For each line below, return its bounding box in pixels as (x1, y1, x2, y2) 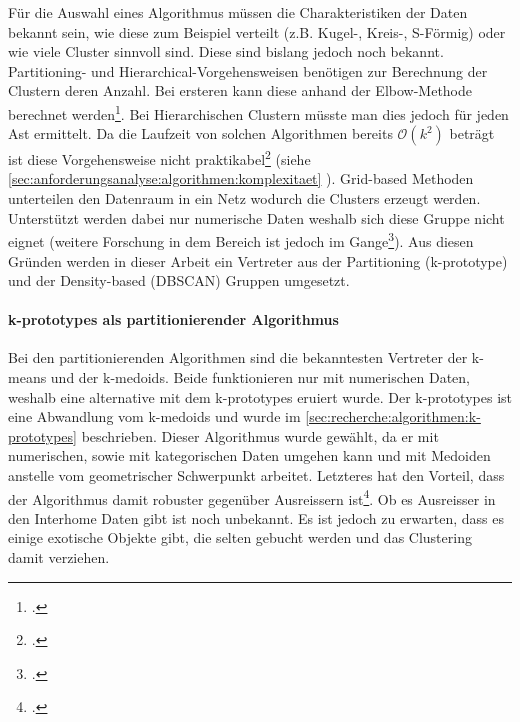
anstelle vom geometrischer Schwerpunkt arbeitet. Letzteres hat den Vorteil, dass (8, 465, 505, 486)
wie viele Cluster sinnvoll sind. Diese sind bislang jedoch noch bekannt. (8, 41, 444, 62)
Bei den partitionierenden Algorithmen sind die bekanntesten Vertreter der (8, 347, 468, 368)
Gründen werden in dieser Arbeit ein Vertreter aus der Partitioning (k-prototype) (8, 250, 508, 271)
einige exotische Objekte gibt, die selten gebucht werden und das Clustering (8, 527, 472, 548)
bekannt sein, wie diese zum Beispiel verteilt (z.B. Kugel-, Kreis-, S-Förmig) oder (8, 21, 506, 42)
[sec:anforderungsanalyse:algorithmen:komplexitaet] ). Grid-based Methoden (8, 168, 474, 189)
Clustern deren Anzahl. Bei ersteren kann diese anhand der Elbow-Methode (8, 80, 473, 101)
